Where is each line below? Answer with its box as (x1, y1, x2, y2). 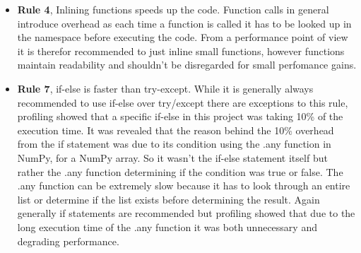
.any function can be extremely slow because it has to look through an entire (17, 178, 350, 193)
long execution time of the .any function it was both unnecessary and (17, 219, 317, 234)
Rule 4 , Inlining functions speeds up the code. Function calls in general (17, 2, 329, 16)
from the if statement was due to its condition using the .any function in (17, 136, 331, 151)
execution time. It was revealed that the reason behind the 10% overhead (17, 122, 334, 137)
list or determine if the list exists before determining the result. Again (17, 192, 320, 206)
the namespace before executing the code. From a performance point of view (17, 30, 348, 45)
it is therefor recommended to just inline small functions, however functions (17, 43, 345, 58)
